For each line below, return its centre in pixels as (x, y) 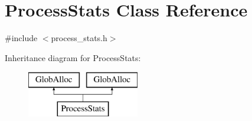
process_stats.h (79, 38)
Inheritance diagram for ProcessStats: (73, 57)
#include (21, 38)
